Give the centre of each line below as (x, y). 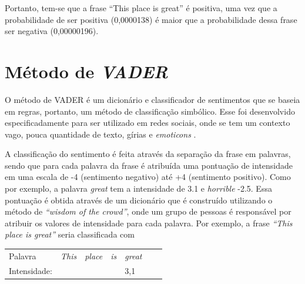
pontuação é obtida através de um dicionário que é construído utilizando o (139, 200)
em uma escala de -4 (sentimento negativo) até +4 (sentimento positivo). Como (148, 177)
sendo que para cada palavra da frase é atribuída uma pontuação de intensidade (149, 165)
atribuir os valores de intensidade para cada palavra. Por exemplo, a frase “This (149, 223)
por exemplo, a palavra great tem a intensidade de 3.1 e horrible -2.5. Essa (138, 188)
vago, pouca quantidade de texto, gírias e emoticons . (100, 134)
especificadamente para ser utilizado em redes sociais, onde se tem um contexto (148, 123)
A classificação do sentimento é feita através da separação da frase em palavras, (148, 154)
